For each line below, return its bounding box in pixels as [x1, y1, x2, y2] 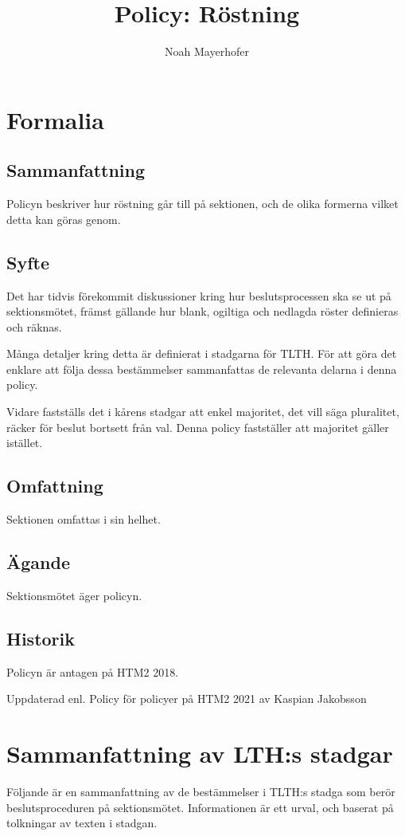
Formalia [6, 103, 104, 135]
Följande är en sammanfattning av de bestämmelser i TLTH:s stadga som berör [6, 783, 395, 799]
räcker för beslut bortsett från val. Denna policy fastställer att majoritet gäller [6, 418, 389, 435]
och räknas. [6, 318, 62, 335]
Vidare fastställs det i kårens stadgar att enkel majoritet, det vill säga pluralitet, [6, 403, 399, 420]
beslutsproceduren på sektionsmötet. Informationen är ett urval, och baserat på [6, 799, 394, 815]
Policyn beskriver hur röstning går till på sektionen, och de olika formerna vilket [6, 195, 399, 212]
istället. [6, 434, 43, 451]
